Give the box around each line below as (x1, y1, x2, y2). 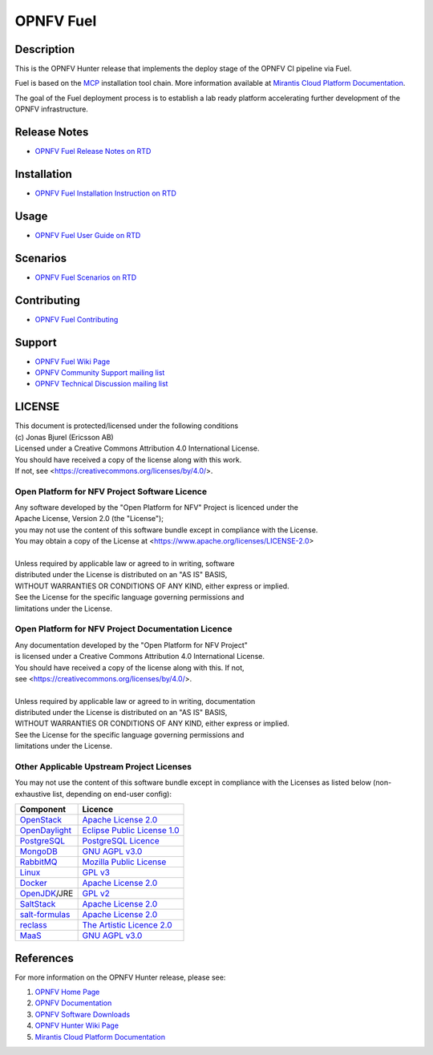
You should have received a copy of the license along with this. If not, (14, 662, 245, 673)
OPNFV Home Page (34, 987, 100, 997)
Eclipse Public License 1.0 (82, 825, 180, 836)
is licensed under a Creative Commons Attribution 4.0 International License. (14, 652, 265, 661)
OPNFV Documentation (34, 998, 112, 1008)
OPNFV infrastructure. (14, 104, 88, 114)
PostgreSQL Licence (82, 835, 160, 847)
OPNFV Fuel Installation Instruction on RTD (34, 188, 176, 198)
